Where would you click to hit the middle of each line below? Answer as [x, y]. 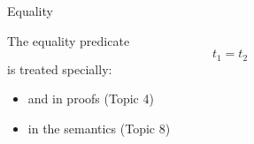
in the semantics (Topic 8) [99, 128]
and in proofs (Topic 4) [91, 99]
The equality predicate [69, 40]
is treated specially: [60, 68]
